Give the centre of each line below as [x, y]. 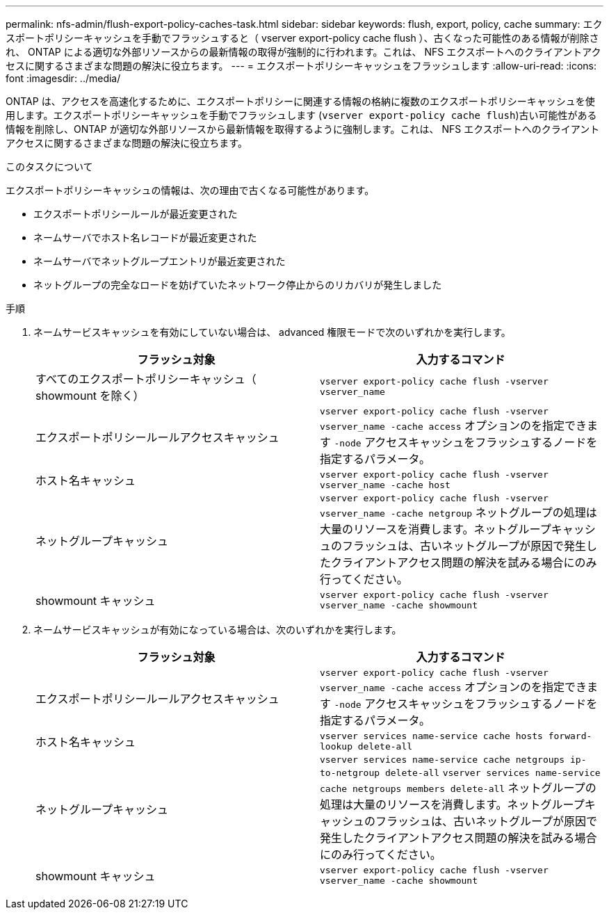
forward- [570, 736]
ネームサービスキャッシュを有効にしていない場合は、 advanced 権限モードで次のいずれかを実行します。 [272, 332]
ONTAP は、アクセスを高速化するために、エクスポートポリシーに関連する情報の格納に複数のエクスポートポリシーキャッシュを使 [300, 101]
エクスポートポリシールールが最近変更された [136, 214]
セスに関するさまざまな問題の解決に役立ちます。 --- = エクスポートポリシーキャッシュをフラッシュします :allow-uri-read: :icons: [301, 66]
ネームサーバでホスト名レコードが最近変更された [145, 237]
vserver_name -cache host [385, 485]
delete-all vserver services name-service [493, 773]
